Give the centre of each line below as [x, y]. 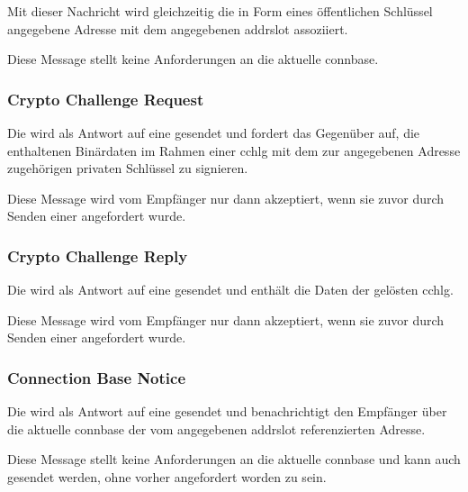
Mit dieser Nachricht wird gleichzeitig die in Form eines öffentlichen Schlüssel [220, 11]
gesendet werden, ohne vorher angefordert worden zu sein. [167, 476]
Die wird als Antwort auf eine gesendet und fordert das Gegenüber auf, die [214, 132]
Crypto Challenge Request [106, 99]
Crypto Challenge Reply [98, 255]
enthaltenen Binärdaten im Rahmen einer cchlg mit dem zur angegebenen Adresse [234, 150]
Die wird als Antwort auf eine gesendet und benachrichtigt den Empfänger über [227, 411]
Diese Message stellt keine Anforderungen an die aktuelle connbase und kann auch [234, 459]
